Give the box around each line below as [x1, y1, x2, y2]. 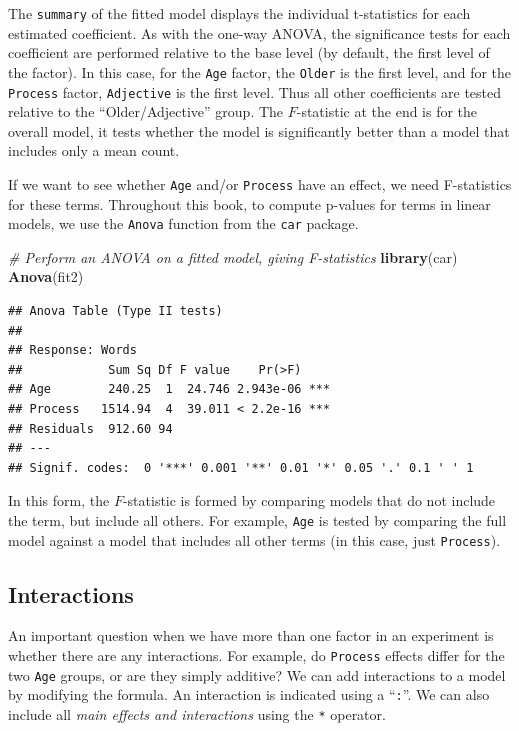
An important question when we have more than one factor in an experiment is [8, 625, 494, 646]
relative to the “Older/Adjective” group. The [8, 101, 284, 122]
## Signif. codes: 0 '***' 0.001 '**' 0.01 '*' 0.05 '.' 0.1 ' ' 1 [8, 460, 474, 475]
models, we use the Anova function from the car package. [8, 213, 359, 234]
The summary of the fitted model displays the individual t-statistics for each [8, 3, 471, 23]
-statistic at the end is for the [296, 101, 478, 122]
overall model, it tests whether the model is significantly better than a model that [8, 120, 510, 141]
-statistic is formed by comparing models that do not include [122, 490, 496, 511]
